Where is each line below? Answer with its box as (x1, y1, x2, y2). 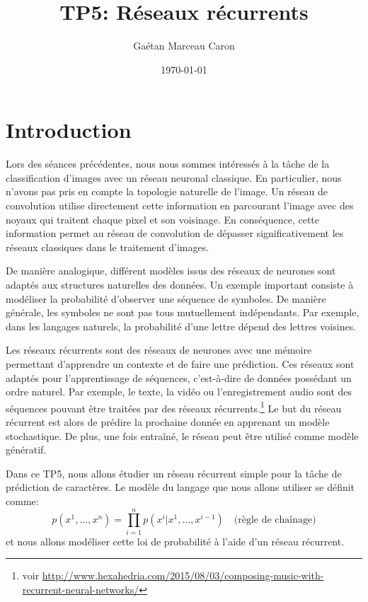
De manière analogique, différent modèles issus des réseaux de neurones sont (6, 263, 336, 278)
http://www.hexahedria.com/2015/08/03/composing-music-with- (42, 568, 324, 583)
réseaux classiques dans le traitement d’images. (6, 239, 209, 254)
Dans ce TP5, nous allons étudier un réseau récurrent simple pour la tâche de (6, 465, 342, 480)
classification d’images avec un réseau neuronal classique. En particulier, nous (6, 170, 342, 185)
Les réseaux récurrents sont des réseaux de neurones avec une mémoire (6, 342, 312, 357)
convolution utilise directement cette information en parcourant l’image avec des (6, 198, 354, 213)
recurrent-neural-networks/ (22, 581, 139, 596)
